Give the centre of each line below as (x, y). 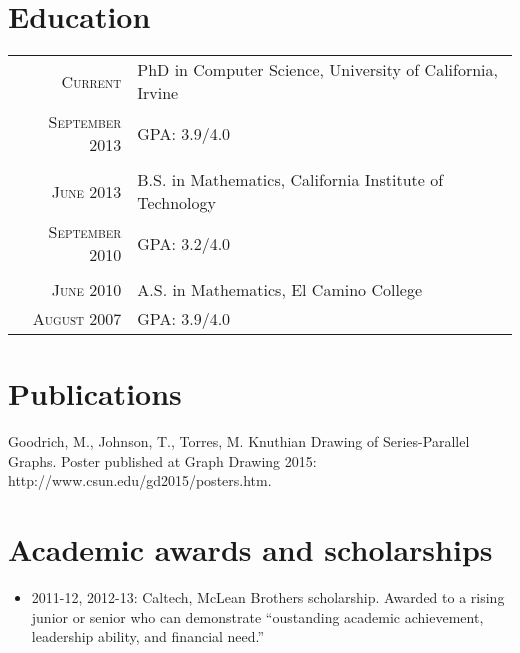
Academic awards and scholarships (250, 549)
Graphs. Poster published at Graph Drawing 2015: (162, 460)
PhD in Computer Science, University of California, (317, 70)
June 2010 (86, 290)
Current (91, 81)
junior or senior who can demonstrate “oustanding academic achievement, (257, 616)
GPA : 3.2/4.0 (184, 243)
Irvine (158, 93)
